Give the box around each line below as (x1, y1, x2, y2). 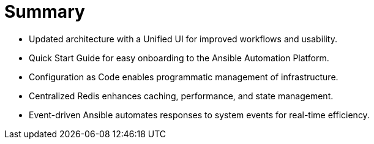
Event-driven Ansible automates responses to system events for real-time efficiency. (29, 109, 370, 120)
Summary (4, 1, 85, 22)
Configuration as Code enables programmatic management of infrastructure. (29, 71, 338, 82)
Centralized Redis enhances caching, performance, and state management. (29, 90, 334, 101)
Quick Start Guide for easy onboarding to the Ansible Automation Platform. (29, 52, 329, 63)
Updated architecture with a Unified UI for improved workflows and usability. (29, 33, 337, 44)
